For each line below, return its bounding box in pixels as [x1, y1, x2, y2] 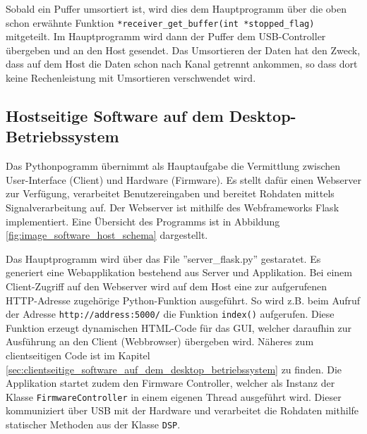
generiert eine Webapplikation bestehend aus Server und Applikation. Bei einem [6, 265, 352, 280]
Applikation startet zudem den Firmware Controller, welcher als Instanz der [6, 376, 335, 390]
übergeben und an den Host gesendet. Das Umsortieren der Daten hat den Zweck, [6, 42, 361, 57]
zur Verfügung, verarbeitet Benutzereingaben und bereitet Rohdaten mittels [6, 186, 335, 201]
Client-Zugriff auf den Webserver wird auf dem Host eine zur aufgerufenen [6, 278, 327, 293]
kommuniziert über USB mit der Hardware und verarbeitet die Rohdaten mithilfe [6, 403, 359, 418]
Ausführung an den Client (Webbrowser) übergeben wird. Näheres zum [6, 334, 314, 349]
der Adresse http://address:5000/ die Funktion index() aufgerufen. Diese [6, 306, 335, 321]
